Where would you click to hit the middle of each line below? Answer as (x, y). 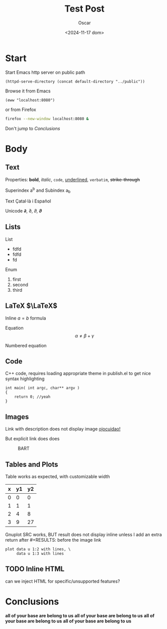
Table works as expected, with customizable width (58, 477)
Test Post (85, 9)
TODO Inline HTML (35, 569)
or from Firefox (21, 110)
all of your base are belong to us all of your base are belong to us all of (80, 615)
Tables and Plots (32, 464)
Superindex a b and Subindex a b (38, 190)
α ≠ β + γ (85, 336)
